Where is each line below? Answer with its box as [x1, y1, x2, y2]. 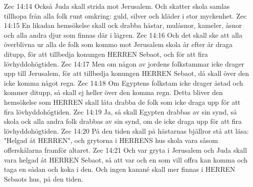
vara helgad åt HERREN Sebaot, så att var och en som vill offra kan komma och [4, 154, 248, 164]
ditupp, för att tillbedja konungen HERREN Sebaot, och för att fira [4, 48, 208, 59]
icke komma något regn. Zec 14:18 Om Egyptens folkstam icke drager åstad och [4, 77, 243, 88]
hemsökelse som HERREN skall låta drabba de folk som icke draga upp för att [4, 96, 241, 107]
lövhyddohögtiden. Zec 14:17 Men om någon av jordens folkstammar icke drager [4, 58, 244, 69]
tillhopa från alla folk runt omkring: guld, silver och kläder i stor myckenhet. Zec [4, 10, 247, 21]
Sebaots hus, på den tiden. [4, 173, 83, 184]
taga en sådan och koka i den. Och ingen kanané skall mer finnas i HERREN [4, 164, 235, 174]
